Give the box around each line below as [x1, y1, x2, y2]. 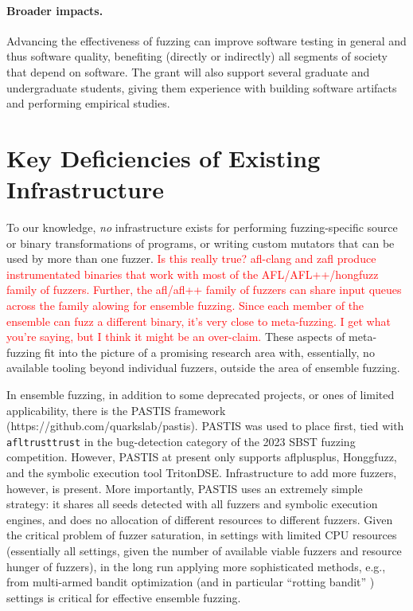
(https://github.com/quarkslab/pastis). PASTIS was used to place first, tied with [6, 417, 404, 434]
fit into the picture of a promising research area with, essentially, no [44, 343, 375, 360]
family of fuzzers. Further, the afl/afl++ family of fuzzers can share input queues [6, 281, 402, 298]
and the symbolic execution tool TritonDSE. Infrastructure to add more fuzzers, [6, 464, 397, 481]
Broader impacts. [6, 2, 103, 18]
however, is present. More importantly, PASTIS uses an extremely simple [6, 480, 363, 496]
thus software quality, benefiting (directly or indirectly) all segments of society [6, 48, 388, 65]
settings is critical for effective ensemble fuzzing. [6, 589, 241, 605]
